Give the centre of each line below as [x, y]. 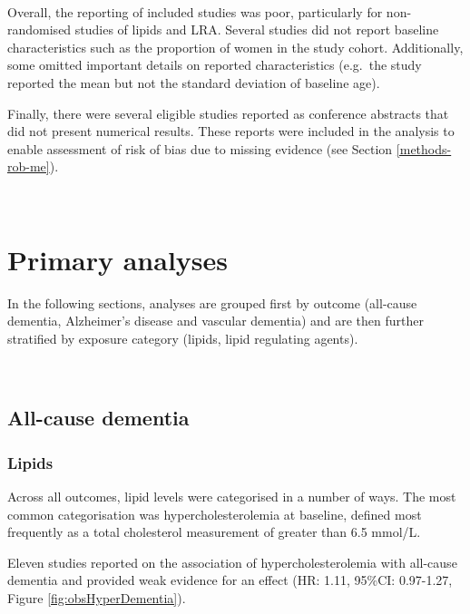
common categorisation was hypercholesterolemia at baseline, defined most [215, 514]
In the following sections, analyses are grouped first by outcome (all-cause [212, 302]
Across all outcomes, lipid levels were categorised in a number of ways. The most [232, 497]
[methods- [424, 148]
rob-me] [29, 166]
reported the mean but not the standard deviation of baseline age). [194, 82]
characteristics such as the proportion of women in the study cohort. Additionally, [235, 47]
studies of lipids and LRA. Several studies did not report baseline [257, 29]
